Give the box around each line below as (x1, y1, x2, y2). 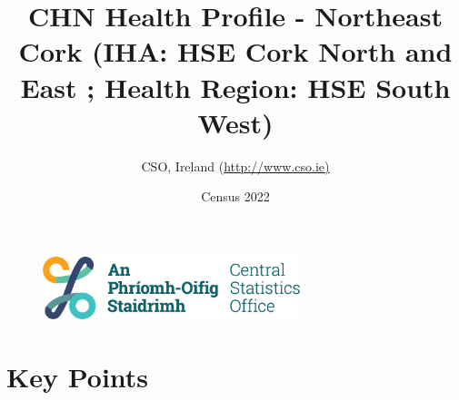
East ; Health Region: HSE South (20, 68, 451, 105)
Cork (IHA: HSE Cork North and (18, 33, 453, 70)
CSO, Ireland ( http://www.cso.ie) (141, 156, 330, 175)
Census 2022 (201, 187, 270, 206)
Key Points (6, 357, 149, 395)
